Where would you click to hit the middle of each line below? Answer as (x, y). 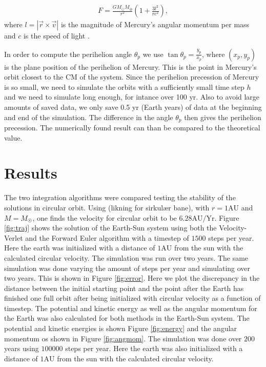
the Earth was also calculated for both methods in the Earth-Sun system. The (127, 318)
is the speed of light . (56, 36)
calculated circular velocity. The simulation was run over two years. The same (126, 257)
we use (153, 54)
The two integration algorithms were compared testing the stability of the (120, 197)
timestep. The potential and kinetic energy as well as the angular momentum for (131, 308)
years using (22, 348)
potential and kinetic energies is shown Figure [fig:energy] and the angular (121, 328)
